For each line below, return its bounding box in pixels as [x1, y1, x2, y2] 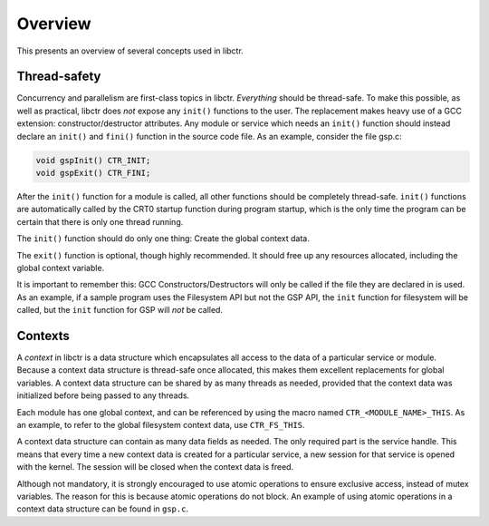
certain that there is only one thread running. [16, 216, 184, 227]
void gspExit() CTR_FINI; [35, 168, 151, 178]
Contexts [16, 327, 70, 344]
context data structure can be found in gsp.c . [16, 503, 189, 514]
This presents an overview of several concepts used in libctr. [16, 45, 244, 56]
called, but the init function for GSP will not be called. [16, 305, 224, 316]
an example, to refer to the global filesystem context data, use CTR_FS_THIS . [16, 419, 305, 430]
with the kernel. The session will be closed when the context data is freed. [16, 462, 294, 472]
